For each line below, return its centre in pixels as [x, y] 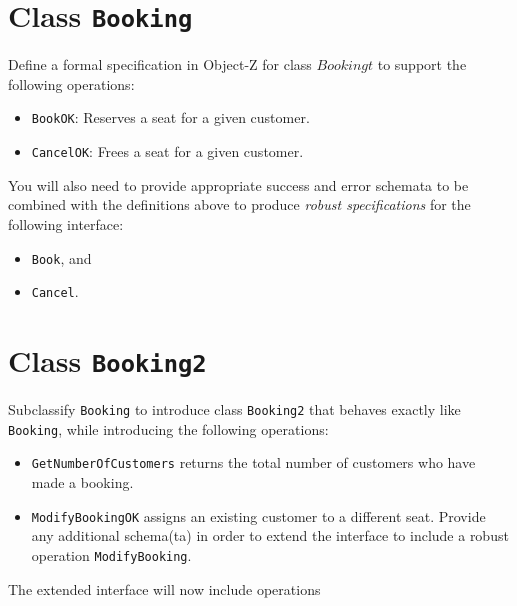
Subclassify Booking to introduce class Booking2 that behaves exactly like [234, 409]
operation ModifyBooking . [111, 554]
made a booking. [82, 482]
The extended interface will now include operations [164, 588]
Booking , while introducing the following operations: [168, 428]
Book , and [61, 257]
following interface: [66, 223]
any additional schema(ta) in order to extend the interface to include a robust [270, 535]
